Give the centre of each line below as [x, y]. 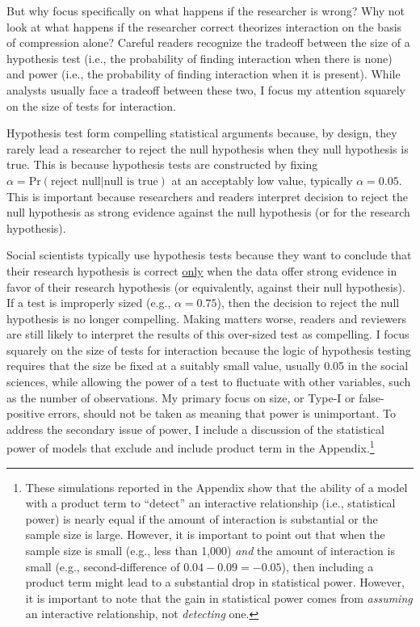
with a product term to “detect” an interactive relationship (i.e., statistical [210, 503]
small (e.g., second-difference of [103, 566]
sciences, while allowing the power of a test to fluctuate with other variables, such [209, 382]
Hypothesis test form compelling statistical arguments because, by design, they [202, 133]
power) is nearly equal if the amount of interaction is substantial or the [202, 518]
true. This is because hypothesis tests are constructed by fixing [162, 164]
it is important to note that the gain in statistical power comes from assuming [219, 598]
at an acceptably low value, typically [262, 180]
